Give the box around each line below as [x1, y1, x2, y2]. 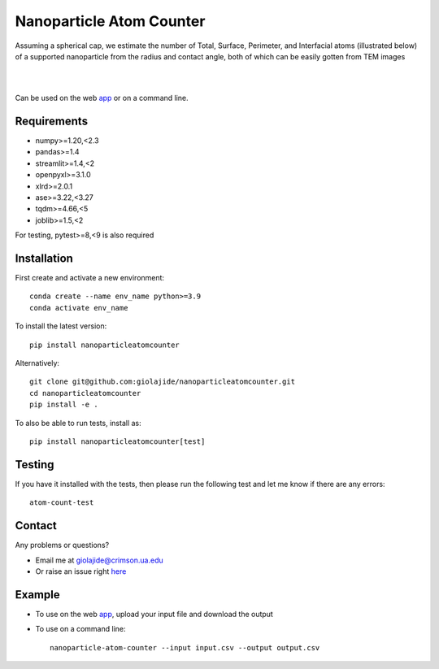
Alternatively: [15, 358, 60, 367]
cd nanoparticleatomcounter [29, 389, 141, 397]
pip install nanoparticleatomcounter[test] [29, 437, 206, 446]
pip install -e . [29, 400, 98, 410]
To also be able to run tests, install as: [15, 418, 141, 428]
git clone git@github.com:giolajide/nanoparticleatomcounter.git [29, 377, 296, 386]
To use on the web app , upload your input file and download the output [35, 609, 274, 619]
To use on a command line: [35, 624, 126, 634]
